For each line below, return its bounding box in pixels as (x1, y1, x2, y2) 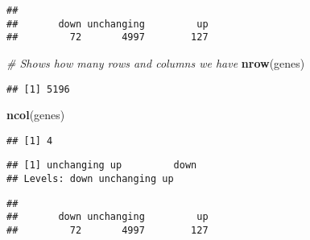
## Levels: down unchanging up (6, 173, 174, 185)
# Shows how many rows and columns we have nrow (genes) (6, 54, 305, 71)
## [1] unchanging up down (6, 159, 197, 172)
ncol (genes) (6, 106, 65, 123)
